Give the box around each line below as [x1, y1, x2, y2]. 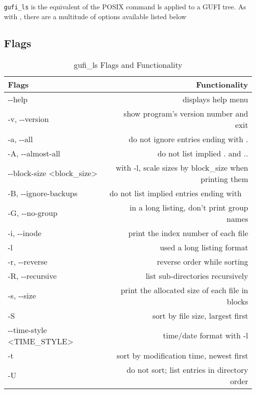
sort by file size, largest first [152, 309, 248, 321]
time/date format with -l [163, 330, 248, 341]
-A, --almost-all [8, 147, 61, 159]
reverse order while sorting [157, 255, 248, 267]
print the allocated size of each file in [121, 284, 248, 296]
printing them [200, 173, 248, 184]
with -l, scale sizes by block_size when [116, 161, 248, 173]
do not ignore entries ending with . [128, 133, 248, 145]
